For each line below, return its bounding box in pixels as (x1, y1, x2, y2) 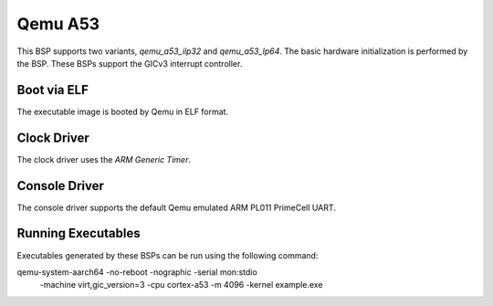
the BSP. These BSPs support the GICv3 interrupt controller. (16, 58, 243, 69)
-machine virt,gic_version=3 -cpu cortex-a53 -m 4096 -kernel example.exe (39, 280, 323, 290)
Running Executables (16, 226, 141, 241)
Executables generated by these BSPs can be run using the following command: (16, 249, 319, 260)
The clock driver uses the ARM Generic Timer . (16, 153, 192, 164)
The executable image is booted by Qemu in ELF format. (16, 106, 228, 117)
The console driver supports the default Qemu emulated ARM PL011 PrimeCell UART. (16, 202, 337, 213)
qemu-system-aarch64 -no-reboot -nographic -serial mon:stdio (16, 266, 257, 278)
